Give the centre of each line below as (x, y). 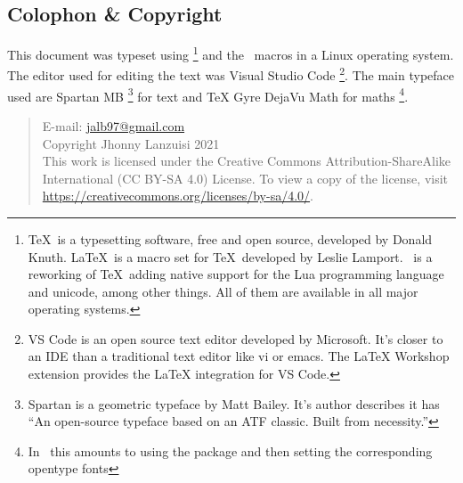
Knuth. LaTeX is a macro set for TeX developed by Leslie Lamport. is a (230, 256)
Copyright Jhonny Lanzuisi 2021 (131, 143)
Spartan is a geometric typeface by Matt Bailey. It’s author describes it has (234, 403)
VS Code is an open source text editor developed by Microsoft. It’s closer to (236, 338)
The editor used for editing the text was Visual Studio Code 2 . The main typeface (231, 74)
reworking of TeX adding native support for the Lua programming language (236, 274)
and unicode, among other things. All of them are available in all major (223, 291)
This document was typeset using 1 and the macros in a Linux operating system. (231, 53)
